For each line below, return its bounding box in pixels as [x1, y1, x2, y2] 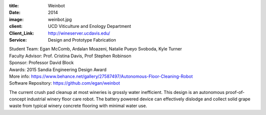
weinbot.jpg [48, 16, 72, 22]
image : [9, 16, 24, 22]
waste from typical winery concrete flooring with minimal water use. [9, 103, 147, 109]
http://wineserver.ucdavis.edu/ [48, 30, 110, 36]
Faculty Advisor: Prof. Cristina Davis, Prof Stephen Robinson [9, 53, 132, 59]
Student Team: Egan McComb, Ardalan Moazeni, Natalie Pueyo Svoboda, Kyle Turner [9, 46, 182, 52]
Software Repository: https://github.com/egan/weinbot [9, 80, 120, 86]
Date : [9, 10, 21, 16]
